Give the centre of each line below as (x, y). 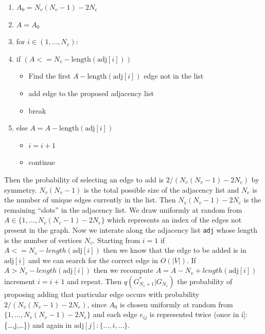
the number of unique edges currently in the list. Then (90, 200)
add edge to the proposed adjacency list (91, 93)
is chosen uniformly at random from (176, 304)
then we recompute (123, 270)
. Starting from (117, 240)
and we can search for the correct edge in (93, 260)
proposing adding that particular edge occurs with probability (102, 294)
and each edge (115, 314)
